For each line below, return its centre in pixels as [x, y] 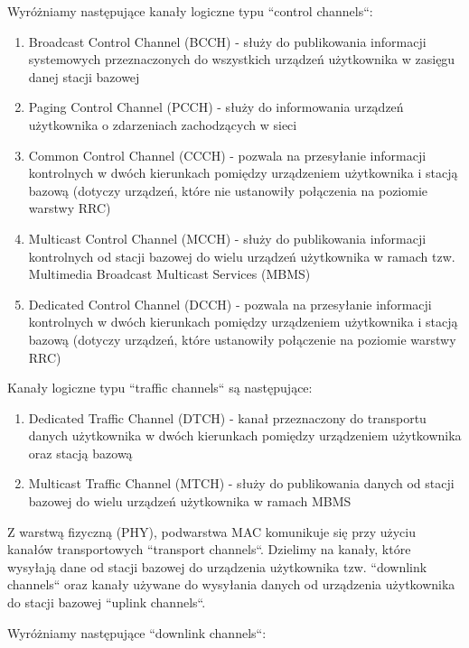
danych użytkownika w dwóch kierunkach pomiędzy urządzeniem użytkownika [245, 435]
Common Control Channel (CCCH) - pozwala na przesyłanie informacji [227, 155]
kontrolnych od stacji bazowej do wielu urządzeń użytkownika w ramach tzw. [242, 256]
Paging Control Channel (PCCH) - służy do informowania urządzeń [216, 107]
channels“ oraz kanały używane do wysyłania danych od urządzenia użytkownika [231, 584]
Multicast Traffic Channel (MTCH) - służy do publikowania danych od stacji [241, 483]
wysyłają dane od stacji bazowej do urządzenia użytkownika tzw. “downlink [217, 566]
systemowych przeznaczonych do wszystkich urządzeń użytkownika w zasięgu [242, 59]
